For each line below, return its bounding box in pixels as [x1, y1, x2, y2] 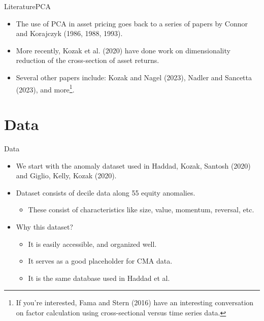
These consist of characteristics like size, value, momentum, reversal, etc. [28, 204, 254, 215]
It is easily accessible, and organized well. [28, 238, 157, 249]
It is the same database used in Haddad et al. [28, 272, 170, 283]
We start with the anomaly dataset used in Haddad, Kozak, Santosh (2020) [16, 160, 251, 171]
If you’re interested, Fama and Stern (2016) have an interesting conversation [16, 297, 254, 308]
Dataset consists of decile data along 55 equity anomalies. [16, 187, 195, 198]
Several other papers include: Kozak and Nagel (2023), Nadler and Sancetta [16, 72, 252, 82]
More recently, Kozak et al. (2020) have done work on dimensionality [16, 45, 230, 55]
